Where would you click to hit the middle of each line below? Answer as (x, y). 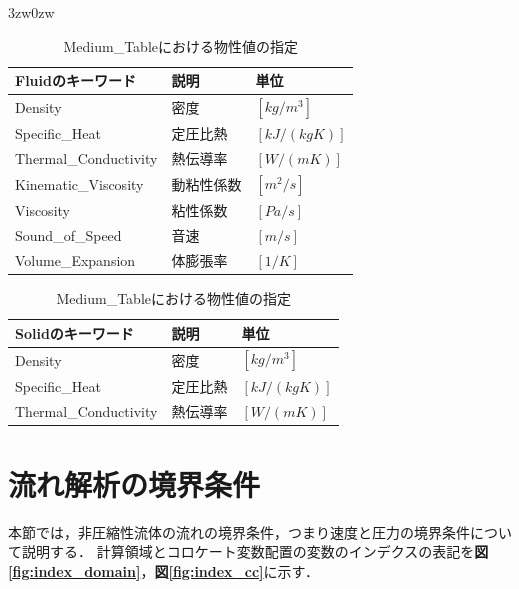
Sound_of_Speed (68, 235)
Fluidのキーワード (75, 80)
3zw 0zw (31, 12)
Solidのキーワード (74, 332)
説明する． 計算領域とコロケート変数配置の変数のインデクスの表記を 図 (255, 551)
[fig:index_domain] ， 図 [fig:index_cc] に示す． (164, 570)
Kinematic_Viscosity (79, 184)
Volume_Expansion (75, 259)
